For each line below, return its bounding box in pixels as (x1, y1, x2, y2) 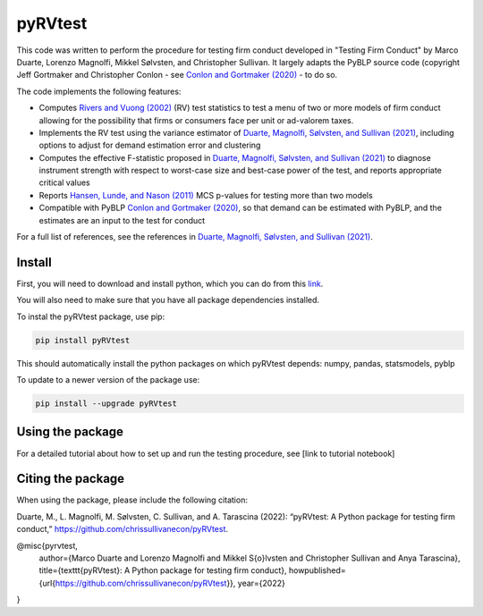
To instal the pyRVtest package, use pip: (16, 311, 165, 322)
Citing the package (16, 471, 125, 486)
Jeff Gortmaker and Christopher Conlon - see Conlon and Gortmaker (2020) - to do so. (16, 70, 338, 80)
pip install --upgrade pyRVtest (35, 399, 178, 409)
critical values (38, 177, 90, 188)
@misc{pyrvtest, (16, 540, 78, 551)
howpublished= (288, 565, 346, 576)
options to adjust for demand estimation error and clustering (38, 139, 261, 151)
